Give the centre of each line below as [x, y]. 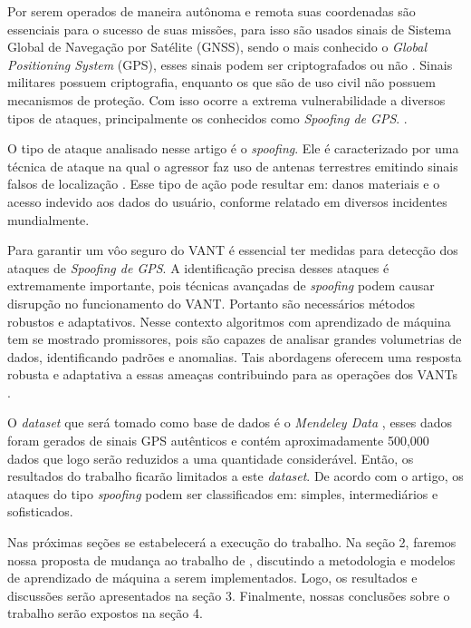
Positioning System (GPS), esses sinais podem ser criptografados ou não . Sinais [230, 64]
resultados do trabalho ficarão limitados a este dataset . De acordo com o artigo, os [235, 476]
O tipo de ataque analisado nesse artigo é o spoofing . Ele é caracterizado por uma [233, 148]
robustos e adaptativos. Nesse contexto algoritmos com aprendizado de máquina [229, 321]
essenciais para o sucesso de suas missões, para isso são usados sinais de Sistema [230, 29]
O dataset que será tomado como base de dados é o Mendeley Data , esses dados [230, 422]
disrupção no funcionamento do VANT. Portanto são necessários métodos [211, 303]
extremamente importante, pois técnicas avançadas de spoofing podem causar [221, 285]
